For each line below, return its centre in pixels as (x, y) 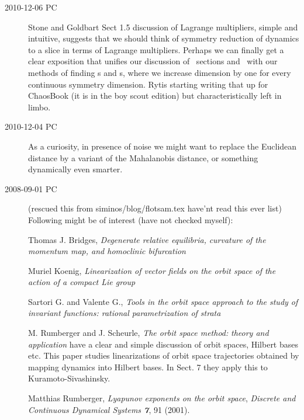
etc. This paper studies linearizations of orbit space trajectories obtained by (164, 355)
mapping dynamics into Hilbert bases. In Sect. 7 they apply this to (148, 367)
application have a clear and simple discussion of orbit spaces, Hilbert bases (163, 344)
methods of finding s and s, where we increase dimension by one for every (160, 72)
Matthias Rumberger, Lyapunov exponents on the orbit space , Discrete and (162, 398)
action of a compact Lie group (82, 282)
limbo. (39, 107)
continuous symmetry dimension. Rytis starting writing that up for (148, 84)
